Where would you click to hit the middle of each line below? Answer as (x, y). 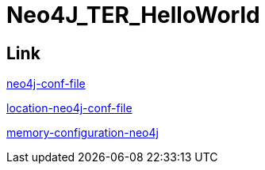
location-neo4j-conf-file (69, 108)
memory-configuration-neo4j (83, 133)
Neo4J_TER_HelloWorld (133, 15)
